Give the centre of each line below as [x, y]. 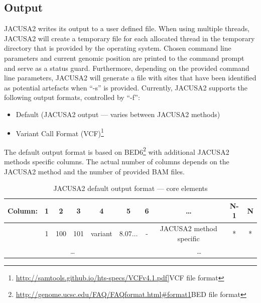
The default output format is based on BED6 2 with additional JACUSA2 [117, 151]
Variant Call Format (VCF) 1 [60, 132]
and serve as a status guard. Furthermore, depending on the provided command [127, 68]
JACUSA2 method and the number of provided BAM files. [94, 171]
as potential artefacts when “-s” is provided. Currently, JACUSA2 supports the [126, 87]
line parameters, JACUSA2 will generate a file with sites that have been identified [130, 78]
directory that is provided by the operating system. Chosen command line [118, 48]
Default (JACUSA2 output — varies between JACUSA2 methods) [118, 114]
